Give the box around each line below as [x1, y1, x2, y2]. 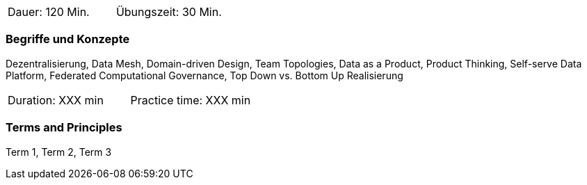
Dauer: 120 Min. [8, 5, 90, 19]
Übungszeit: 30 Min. [115, 5, 222, 19]
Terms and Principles [6, 120, 122, 135]
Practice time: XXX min [130, 92, 251, 107]
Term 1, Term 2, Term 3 [6, 145, 112, 158]
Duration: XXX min [8, 92, 104, 107]
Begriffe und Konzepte [6, 32, 130, 47]
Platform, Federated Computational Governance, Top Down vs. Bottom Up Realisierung [6, 69, 403, 81]
